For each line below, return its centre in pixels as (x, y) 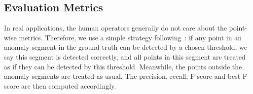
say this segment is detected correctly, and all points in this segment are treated (125, 56)
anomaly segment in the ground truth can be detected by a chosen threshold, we (126, 47)
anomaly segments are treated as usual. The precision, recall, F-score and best (122, 76)
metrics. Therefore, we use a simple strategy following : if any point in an (130, 37)
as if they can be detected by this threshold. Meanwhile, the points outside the (123, 66)
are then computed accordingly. (69, 85)
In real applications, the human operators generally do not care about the (115, 28)
